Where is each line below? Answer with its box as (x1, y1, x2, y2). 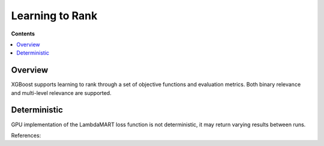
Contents (11, 30, 35, 37)
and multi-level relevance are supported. (11, 89, 112, 96)
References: (11, 132, 41, 139)
